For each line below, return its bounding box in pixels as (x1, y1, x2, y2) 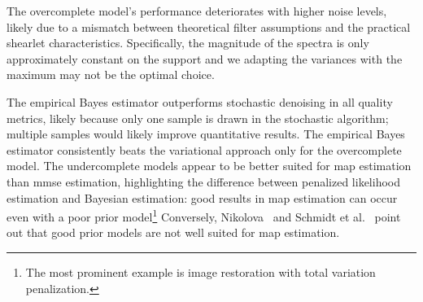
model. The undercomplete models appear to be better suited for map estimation (7, 157, 412, 174)
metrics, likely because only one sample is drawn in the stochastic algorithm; (7, 109, 389, 126)
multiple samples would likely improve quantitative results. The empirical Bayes (7, 125, 405, 142)
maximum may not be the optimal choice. (7, 66, 215, 83)
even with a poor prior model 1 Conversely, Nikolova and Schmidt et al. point (7, 206, 401, 225)
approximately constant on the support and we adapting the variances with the (7, 50, 403, 67)
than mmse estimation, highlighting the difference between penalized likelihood (7, 173, 400, 190)
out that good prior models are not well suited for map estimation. (7, 224, 340, 241)
